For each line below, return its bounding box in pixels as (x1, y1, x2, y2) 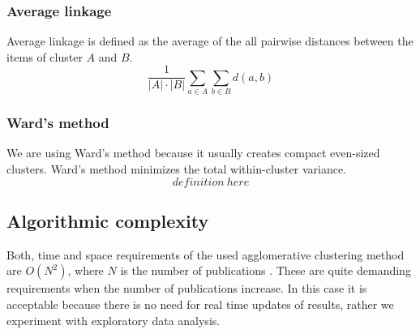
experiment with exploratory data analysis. (6, 311, 221, 328)
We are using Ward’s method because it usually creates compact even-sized (6, 144, 380, 161)
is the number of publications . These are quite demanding (120, 262, 411, 279)
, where (67, 262, 104, 279)
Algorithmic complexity (6, 208, 209, 233)
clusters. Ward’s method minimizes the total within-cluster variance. (6, 161, 346, 178)
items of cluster (6, 48, 83, 65)
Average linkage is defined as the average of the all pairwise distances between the (6, 32, 414, 49)
